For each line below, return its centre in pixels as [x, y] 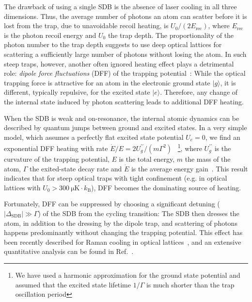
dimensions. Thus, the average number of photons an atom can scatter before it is [126, 16]
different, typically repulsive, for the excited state [77, 92]
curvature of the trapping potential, [57, 159]
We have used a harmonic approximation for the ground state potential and [128, 275]
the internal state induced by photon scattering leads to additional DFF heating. [124, 101]
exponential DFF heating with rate [56, 148]
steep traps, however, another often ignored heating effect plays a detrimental [119, 63]
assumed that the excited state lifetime [73, 284]
